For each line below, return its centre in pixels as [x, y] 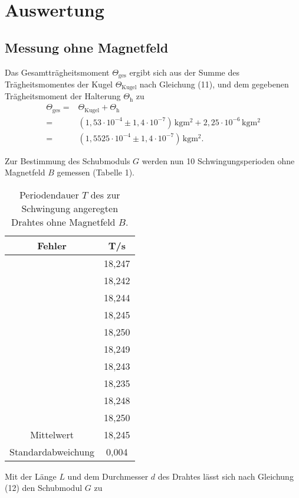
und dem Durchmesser [108, 476]
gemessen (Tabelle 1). [96, 172]
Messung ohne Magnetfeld [87, 47]
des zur [105, 194]
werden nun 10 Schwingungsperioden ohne [218, 160]
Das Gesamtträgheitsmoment [57, 72]
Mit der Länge [31, 476]
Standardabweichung [52, 451]
